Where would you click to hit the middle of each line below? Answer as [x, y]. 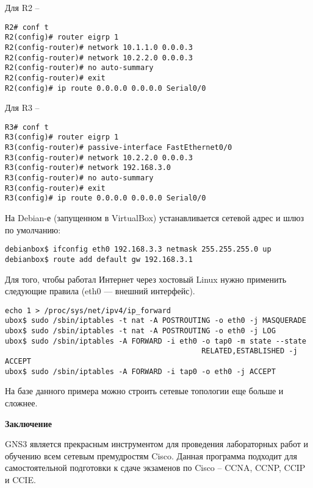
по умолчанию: [33, 229]
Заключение [28, 423]
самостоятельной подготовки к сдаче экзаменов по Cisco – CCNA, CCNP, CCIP [155, 468]
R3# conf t [27, 127]
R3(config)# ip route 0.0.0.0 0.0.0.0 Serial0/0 [106, 198]
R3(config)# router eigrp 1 [62, 137]
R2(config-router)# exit [55, 78]
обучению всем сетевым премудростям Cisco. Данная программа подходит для [151, 455]
